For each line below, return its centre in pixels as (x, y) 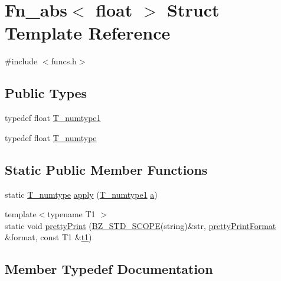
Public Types (46, 93)
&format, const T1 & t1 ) (48, 237)
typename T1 (71, 214)
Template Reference (88, 33)
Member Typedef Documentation (109, 269)
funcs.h (64, 61)
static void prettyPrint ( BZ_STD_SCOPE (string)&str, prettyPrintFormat (140, 225)
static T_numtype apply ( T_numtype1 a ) (81, 194)
